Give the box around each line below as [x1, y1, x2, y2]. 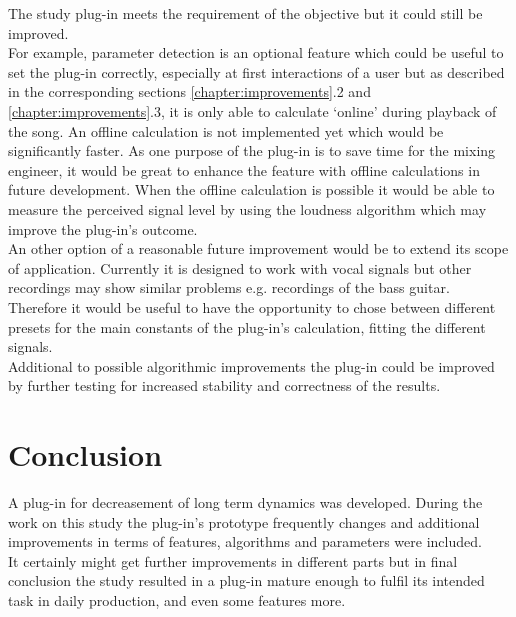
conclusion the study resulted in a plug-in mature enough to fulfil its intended [8, 570, 485, 591]
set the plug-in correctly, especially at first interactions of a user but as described [8, 61, 505, 82]
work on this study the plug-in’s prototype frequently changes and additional [8, 511, 480, 532]
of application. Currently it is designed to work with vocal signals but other [8, 257, 472, 278]
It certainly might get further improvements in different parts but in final [8, 550, 458, 571]
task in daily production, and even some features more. [8, 589, 346, 610]
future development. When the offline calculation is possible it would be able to [8, 179, 495, 200]
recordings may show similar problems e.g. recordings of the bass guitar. [8, 277, 450, 298]
